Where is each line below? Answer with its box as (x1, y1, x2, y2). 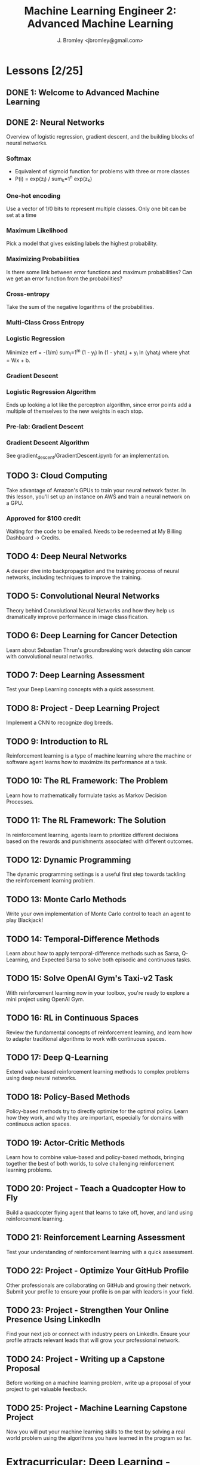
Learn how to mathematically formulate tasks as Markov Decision (6, 792, 167, 799)
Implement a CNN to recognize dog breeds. (6, 719, 113, 727)
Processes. (6, 798, 34, 805)
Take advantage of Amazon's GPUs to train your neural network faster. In (6, 486, 186, 494)
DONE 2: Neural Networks (6, 117, 104, 127)
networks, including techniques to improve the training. (6, 574, 142, 581)
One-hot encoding (6, 191, 61, 200)
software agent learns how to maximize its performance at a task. (6, 758, 168, 765)
